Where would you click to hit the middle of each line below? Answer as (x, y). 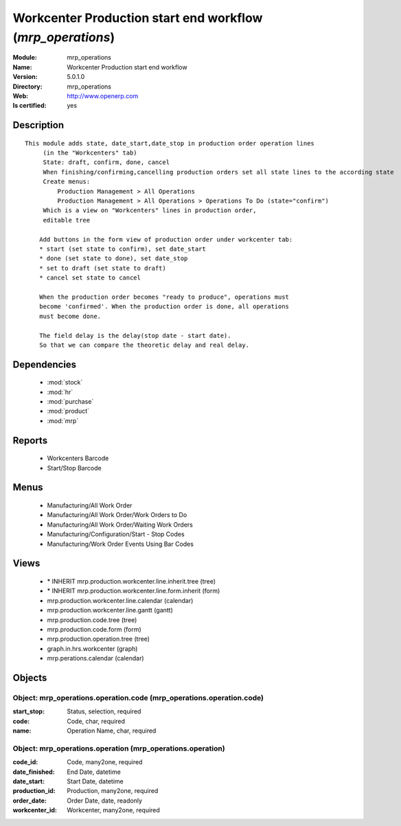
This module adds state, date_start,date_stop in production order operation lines (170, 143)
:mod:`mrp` (63, 421)
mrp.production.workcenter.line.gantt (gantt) (110, 610)
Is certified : (30, 106)
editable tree (67, 220)
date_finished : (34, 772)
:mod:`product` (68, 411)
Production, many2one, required (113, 791)
